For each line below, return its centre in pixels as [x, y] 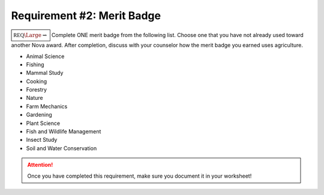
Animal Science [45, 56]
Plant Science [43, 123]
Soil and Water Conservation [61, 148]
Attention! [40, 165]
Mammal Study [45, 73]
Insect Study [42, 140]
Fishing [35, 64]
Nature [34, 98]
